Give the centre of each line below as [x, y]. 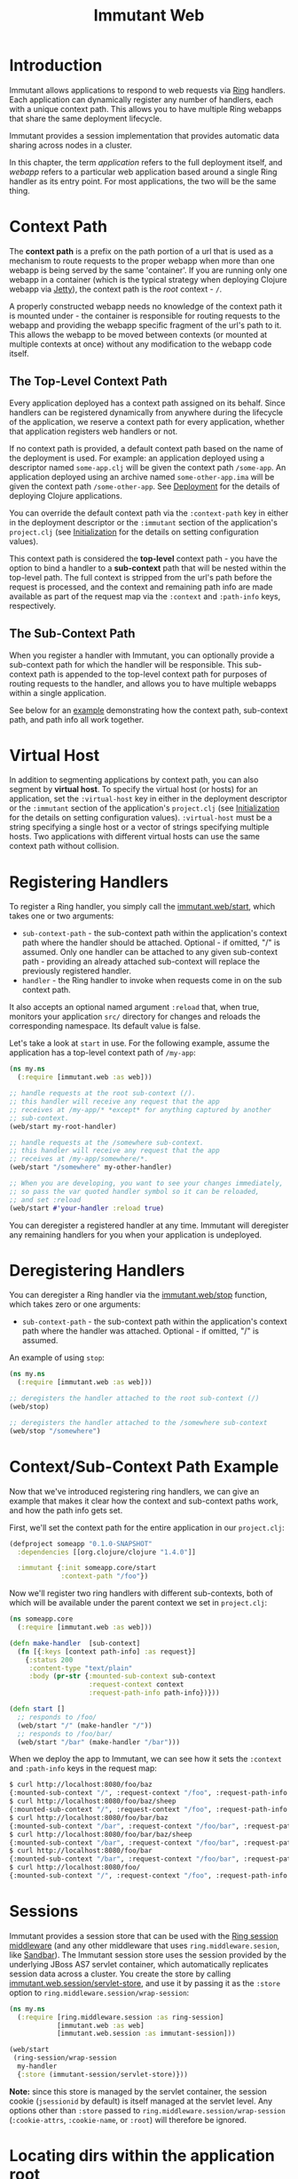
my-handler [37, 2067]
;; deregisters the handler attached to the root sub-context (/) [134, 1398]
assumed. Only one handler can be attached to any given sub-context [149, 952]
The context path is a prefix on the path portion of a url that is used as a [141, 251]
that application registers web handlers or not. [94, 431]
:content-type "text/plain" [81, 1668]
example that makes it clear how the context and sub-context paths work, [144, 1501]
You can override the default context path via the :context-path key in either [149, 513]
